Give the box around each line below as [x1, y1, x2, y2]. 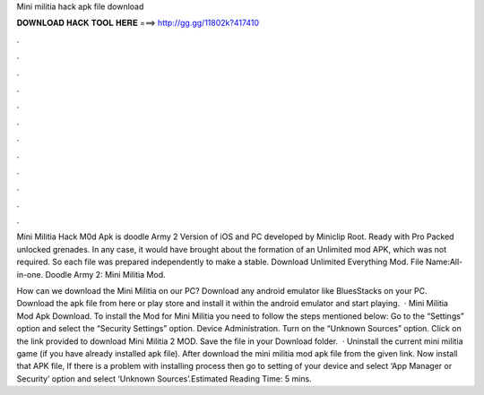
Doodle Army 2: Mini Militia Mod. [45, 269, 166, 279]
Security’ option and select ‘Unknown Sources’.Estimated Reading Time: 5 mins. [16, 373, 313, 384]
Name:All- [426, 256, 463, 268]
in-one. [16, 269, 44, 279]
